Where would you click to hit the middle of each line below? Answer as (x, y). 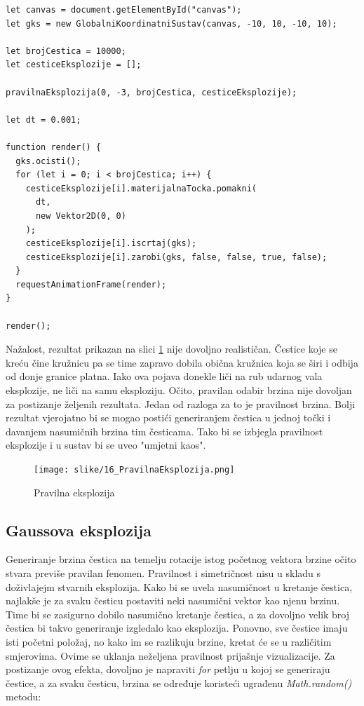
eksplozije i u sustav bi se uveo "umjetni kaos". (106, 445)
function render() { (54, 147)
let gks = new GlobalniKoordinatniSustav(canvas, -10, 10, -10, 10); (171, 23)
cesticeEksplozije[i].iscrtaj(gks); (111, 244)
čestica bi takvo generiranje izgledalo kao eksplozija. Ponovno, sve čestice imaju (177, 628)
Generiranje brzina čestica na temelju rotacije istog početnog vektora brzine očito (181, 559)
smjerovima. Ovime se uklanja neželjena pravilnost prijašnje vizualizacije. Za (170, 655)
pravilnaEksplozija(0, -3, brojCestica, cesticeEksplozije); (151, 92)
